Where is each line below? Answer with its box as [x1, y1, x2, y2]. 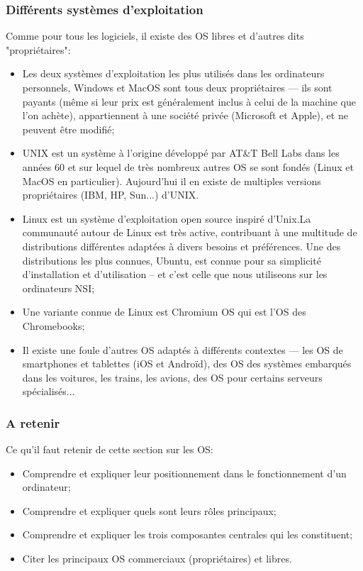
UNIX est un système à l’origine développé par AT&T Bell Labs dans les [22, 145, 340, 160]
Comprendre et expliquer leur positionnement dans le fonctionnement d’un [22, 465, 347, 480]
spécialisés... [22, 384, 75, 399]
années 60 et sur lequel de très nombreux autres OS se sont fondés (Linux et [22, 159, 354, 174]
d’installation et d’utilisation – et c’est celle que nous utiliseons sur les [22, 267, 328, 282]
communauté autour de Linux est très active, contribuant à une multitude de [22, 225, 357, 240]
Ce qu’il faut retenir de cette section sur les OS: [6, 442, 213, 457]
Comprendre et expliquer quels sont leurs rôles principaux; [22, 503, 277, 518]
